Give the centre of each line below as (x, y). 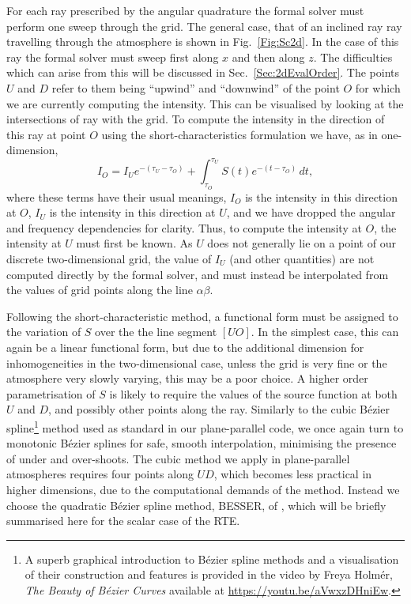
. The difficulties (353, 57)
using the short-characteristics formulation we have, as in (239, 134)
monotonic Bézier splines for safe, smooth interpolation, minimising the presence (202, 443)
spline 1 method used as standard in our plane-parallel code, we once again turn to (205, 426)
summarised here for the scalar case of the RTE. (123, 521)
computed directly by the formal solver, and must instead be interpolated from (198, 274)
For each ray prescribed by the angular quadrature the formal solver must (185, 10)
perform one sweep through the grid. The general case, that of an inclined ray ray (204, 26)
